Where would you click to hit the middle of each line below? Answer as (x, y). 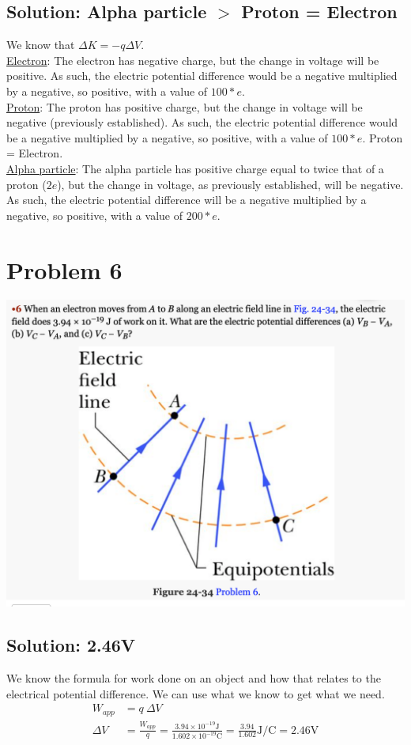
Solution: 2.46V (71, 645)
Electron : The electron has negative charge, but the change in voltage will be (193, 60)
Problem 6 (64, 269)
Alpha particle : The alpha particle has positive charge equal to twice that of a (195, 168)
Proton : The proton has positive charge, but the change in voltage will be (185, 106)
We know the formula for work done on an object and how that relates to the (194, 678)
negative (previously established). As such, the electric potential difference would (202, 122)
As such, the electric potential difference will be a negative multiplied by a (187, 200)
